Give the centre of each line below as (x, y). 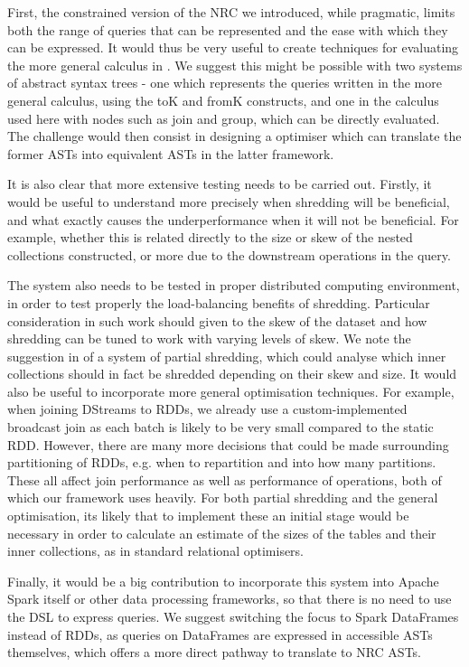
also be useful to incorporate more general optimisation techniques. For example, (231, 391)
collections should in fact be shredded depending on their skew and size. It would (232, 374)
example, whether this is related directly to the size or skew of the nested (210, 237)
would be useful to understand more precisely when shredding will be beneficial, (229, 201)
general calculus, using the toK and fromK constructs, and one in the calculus (223, 100)
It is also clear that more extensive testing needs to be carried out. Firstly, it (220, 184)
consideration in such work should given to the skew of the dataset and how (217, 320)
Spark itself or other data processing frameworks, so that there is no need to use (230, 599)
